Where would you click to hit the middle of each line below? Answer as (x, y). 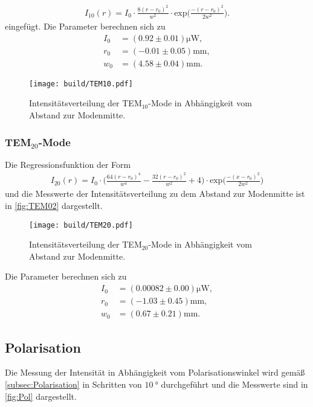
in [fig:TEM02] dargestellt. (54, 206)
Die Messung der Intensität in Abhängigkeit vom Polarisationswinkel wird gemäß (155, 372)
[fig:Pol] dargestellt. (41, 396)
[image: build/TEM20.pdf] (81, 225)
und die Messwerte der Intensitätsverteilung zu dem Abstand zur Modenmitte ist (155, 194)
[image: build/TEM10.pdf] (81, 84)
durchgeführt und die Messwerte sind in (234, 384)
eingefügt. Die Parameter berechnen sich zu (85, 26)
